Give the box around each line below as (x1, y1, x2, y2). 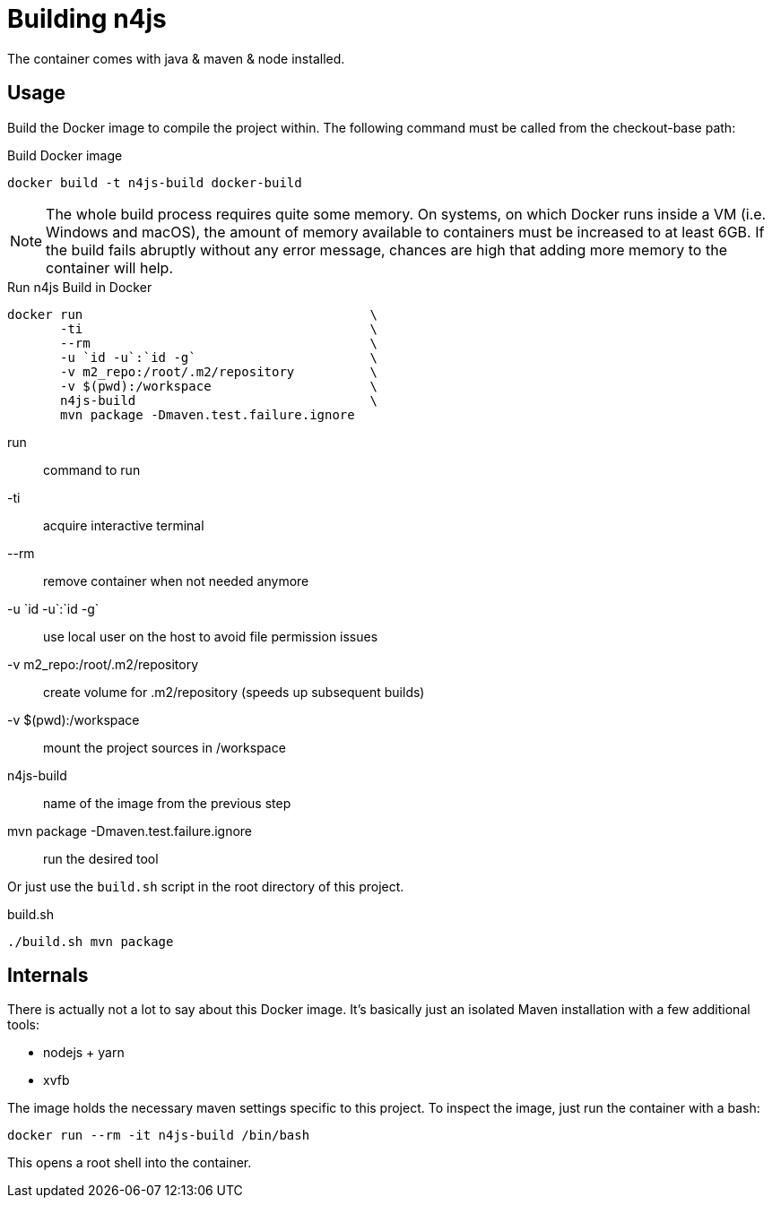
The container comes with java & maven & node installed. (7, 50, 345, 66)
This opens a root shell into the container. (7, 1155, 252, 1171)
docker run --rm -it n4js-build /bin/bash (7, 1128, 310, 1143)
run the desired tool (43, 850, 159, 866)
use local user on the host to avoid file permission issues (43, 628, 378, 644)
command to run (43, 461, 141, 478)
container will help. (46, 258, 174, 277)
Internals (7, 964, 89, 987)
